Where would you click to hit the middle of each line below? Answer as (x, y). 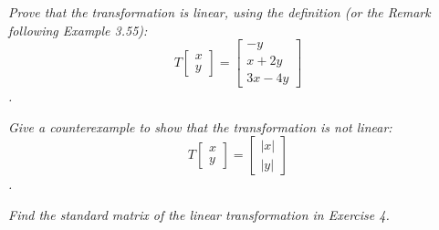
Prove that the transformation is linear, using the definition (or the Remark (219, 12)
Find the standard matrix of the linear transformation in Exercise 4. (199, 215)
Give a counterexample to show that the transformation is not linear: (200, 126)
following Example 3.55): (78, 30)
